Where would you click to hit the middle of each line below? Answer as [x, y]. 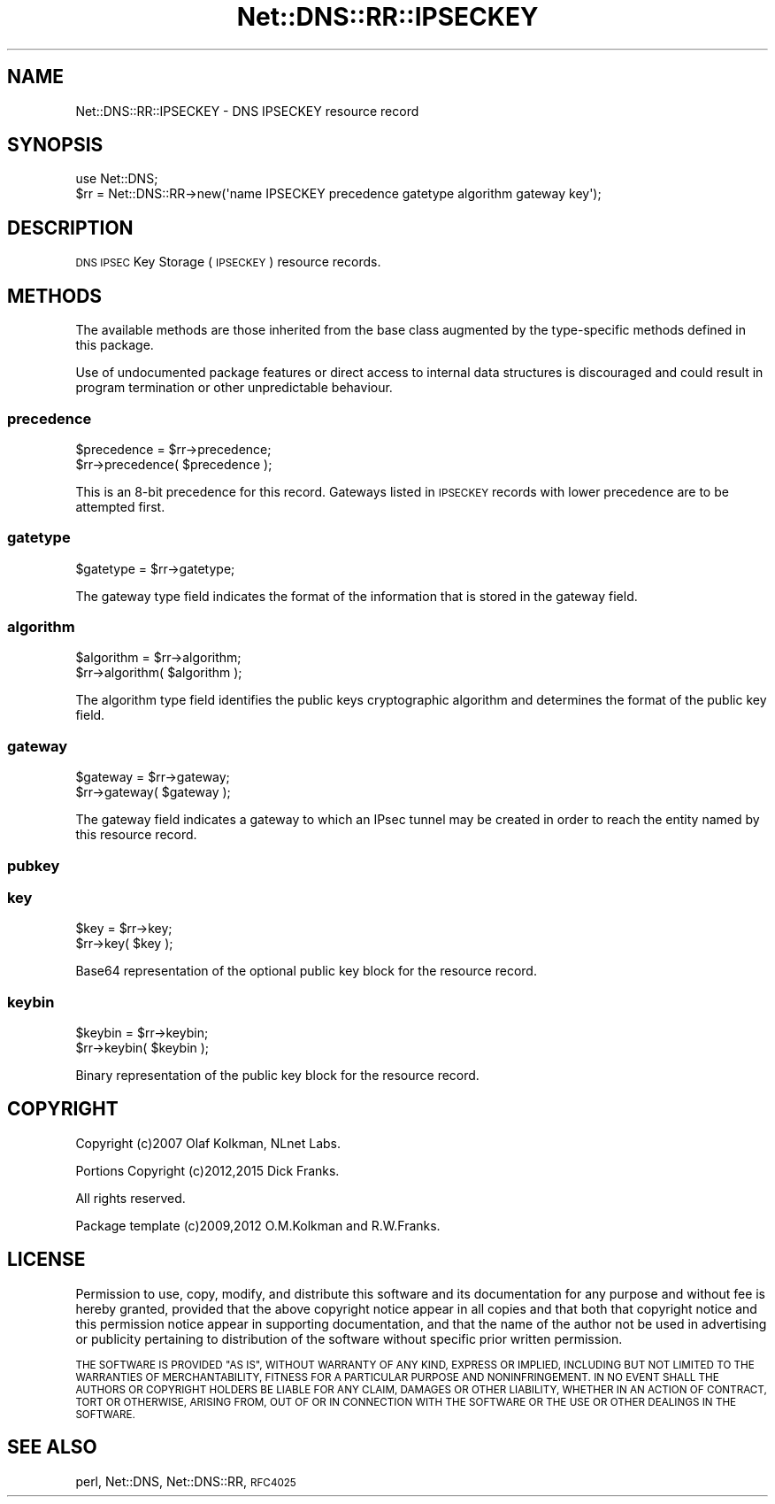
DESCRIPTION [70, 228]
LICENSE [46, 1260]
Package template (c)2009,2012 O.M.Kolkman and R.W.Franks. [258, 1225]
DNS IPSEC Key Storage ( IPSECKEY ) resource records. [228, 262]
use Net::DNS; [117, 179]
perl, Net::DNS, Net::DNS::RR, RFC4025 [186, 1481]
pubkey [34, 865]
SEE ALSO [52, 1447]
